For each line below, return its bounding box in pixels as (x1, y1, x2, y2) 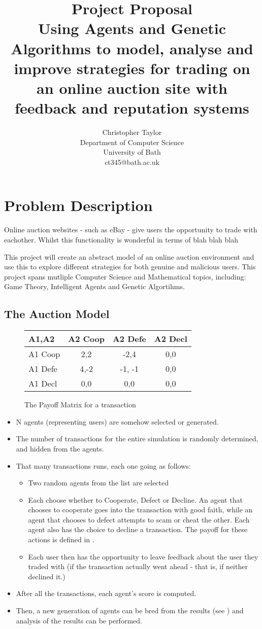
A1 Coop (28, 348, 60, 360)
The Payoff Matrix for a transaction (24, 399, 136, 410)
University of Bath (103, 147, 161, 157)
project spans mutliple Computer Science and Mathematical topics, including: (4, 271, 246, 282)
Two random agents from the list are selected (28, 477, 169, 488)
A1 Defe (28, 363, 57, 375)
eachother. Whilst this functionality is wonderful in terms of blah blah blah (4, 234, 238, 244)
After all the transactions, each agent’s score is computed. (16, 588, 196, 599)
